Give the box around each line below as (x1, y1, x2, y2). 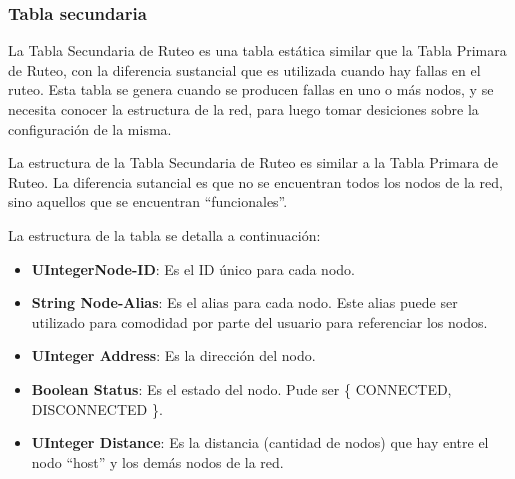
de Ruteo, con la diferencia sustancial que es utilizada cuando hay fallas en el (8, 59, 481, 80)
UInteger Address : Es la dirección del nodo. (31, 345, 316, 366)
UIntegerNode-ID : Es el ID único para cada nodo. (31, 258, 355, 279)
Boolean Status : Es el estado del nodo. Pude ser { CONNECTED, (31, 378, 452, 399)
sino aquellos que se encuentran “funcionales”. (8, 191, 288, 212)
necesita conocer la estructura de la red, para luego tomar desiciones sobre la (8, 99, 479, 119)
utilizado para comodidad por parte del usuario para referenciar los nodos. (31, 311, 488, 332)
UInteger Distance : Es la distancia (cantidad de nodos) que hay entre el (31, 432, 489, 453)
